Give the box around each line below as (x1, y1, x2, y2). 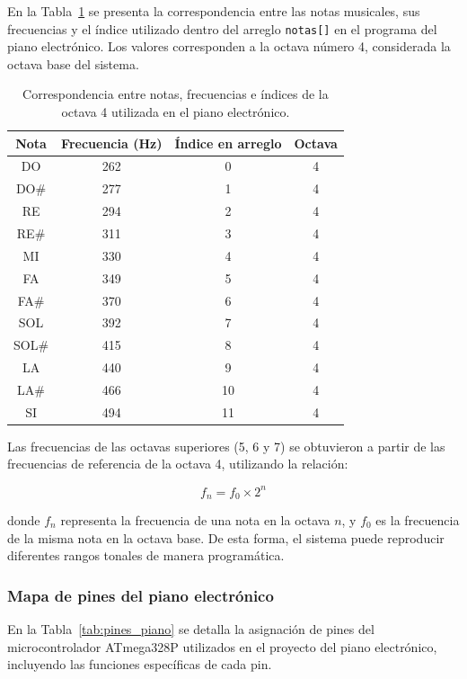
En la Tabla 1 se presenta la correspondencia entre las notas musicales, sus (7, 2, 420, 20)
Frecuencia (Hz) (61, 133, 163, 152)
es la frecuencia (375, 510, 460, 529)
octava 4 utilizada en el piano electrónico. (61, 103, 290, 121)
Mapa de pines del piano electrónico (7, 584, 274, 606)
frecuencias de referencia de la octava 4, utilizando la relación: (7, 454, 348, 473)
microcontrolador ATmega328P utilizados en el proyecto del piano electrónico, (7, 637, 437, 656)
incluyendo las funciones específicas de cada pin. (7, 655, 272, 674)
